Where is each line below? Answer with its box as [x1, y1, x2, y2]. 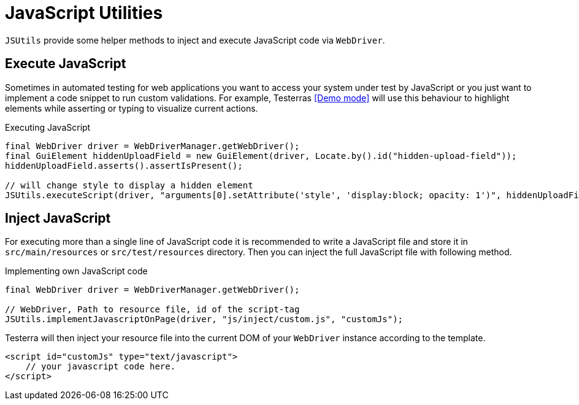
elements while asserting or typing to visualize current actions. [5, 102, 258, 114]
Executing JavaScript [5, 121, 91, 133]
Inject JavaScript [5, 210, 111, 226]
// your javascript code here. [25, 361, 176, 372]
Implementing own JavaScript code [5, 266, 148, 277]
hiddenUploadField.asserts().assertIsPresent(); [5, 160, 243, 171]
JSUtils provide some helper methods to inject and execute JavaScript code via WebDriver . [5, 34, 385, 45]
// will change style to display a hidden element [5, 180, 253, 190]
